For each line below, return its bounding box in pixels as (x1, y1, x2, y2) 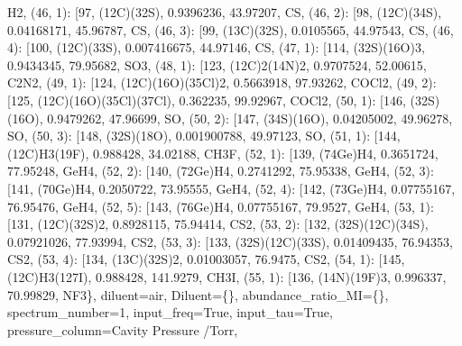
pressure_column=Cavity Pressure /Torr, (7, 320, 238, 339)
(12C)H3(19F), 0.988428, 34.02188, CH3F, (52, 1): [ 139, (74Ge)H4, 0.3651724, (7, 143, 439, 162)
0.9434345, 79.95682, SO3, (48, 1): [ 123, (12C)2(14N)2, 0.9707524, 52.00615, (7, 55, 427, 74)
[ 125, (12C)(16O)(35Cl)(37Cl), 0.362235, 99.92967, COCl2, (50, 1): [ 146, (7, 90, 406, 109)
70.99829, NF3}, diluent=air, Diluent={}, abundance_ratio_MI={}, (7, 285, 389, 304)
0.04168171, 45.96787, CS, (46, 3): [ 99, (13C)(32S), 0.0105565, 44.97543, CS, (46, (7, 20, 454, 39)
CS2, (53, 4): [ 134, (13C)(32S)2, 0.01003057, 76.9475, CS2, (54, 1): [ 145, (7, 250, 405, 269)
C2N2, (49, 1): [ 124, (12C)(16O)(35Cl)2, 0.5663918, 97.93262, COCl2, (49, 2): (7, 73, 437, 92)
